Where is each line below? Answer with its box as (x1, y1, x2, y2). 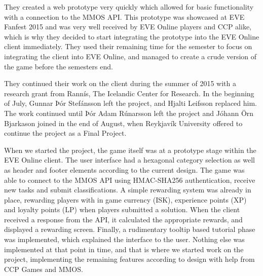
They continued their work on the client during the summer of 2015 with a (4, 78, 236, 89)
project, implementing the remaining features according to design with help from (4, 254, 255, 264)
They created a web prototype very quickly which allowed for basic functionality (4, 2, 254, 12)
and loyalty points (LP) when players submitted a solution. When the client (4, 204, 240, 215)
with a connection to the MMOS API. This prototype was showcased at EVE (4, 11, 245, 22)
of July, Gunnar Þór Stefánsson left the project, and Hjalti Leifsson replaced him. (4, 98, 257, 108)
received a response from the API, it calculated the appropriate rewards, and (4, 214, 243, 224)
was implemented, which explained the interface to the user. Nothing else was (4, 234, 245, 245)
